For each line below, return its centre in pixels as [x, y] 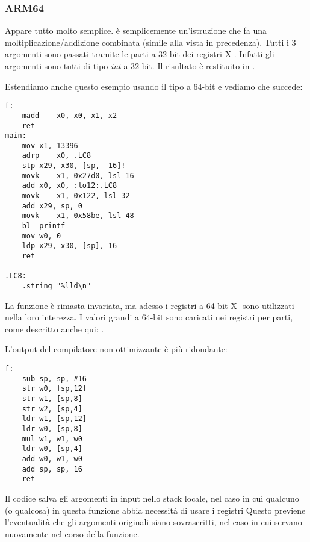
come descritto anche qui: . [54, 329]
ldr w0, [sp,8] [52, 428]
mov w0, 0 [42, 236]
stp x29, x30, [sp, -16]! [74, 166]
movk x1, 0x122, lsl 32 [76, 196]
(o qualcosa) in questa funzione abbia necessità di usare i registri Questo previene [155, 510]
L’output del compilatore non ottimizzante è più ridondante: [116, 349]
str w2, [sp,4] [52, 409]
